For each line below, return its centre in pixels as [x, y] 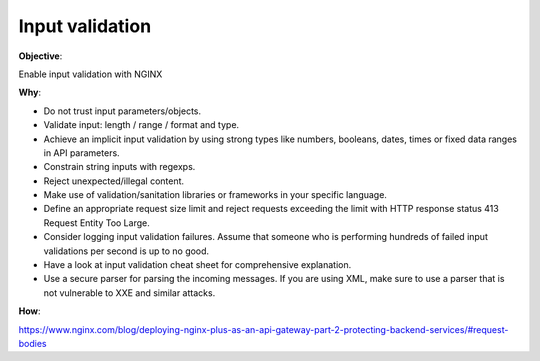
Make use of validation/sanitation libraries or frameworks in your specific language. [215, 195]
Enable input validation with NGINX [90, 74]
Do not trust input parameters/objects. [122, 111]
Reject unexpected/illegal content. [114, 181]
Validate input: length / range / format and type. [141, 125]
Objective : [40, 56]
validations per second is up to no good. [126, 251]
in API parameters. [81, 152]
